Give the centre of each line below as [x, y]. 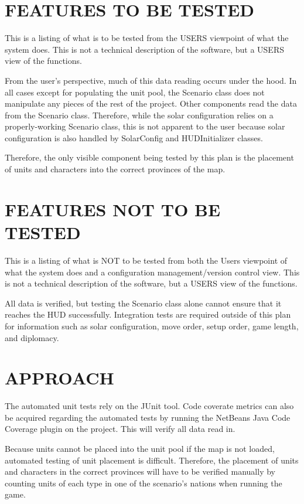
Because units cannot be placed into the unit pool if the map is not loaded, [140, 449]
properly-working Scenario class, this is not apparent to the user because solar [145, 126]
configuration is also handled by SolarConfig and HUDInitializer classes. [134, 137]
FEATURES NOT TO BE [113, 209]
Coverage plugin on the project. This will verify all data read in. [120, 429]
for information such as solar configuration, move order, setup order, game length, [152, 326]
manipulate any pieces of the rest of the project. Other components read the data [151, 103]
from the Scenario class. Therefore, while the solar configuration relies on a [139, 115]
